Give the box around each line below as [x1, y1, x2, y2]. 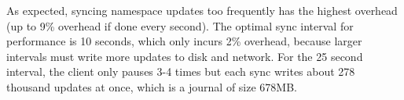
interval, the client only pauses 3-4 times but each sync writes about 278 [6, 63, 355, 80]
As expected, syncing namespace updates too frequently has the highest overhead [6, 2, 398, 18]
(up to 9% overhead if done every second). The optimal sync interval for [6, 17, 354, 34]
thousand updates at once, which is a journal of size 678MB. [6, 78, 297, 95]
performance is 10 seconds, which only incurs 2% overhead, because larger [6, 33, 362, 49]
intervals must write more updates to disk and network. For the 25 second [6, 48, 363, 64]
